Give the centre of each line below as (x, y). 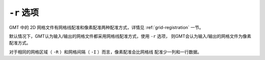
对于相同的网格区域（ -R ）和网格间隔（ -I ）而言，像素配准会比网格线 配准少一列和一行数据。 (106, 52)
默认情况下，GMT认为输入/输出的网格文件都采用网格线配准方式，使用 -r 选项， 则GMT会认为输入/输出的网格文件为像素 (130, 36)
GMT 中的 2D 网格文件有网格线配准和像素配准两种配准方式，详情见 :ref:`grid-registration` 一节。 (106, 27)
